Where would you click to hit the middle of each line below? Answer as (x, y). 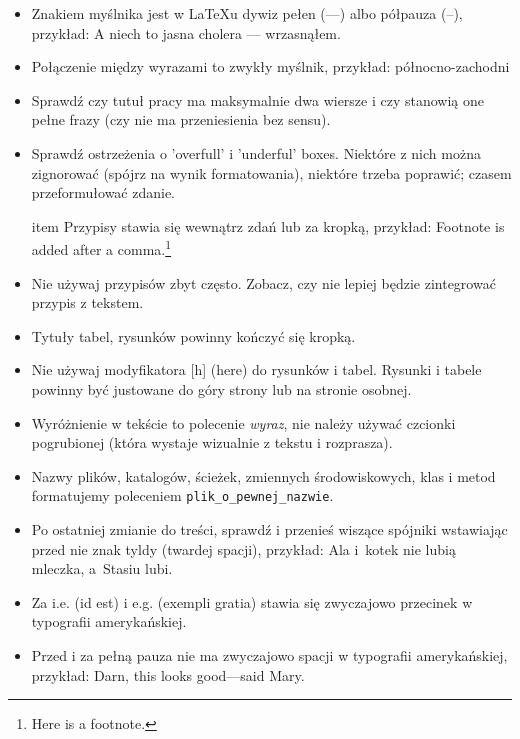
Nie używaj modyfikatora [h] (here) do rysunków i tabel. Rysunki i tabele (256, 369)
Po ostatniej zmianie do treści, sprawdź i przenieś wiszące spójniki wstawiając (269, 529)
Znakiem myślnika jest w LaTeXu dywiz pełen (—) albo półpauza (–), (247, 13)
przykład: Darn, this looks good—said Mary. (168, 674)
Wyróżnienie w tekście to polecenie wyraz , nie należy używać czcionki (243, 422)
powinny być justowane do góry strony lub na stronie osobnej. (221, 388)
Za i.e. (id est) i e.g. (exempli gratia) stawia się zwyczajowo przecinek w (252, 601)
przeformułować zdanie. (103, 192)
